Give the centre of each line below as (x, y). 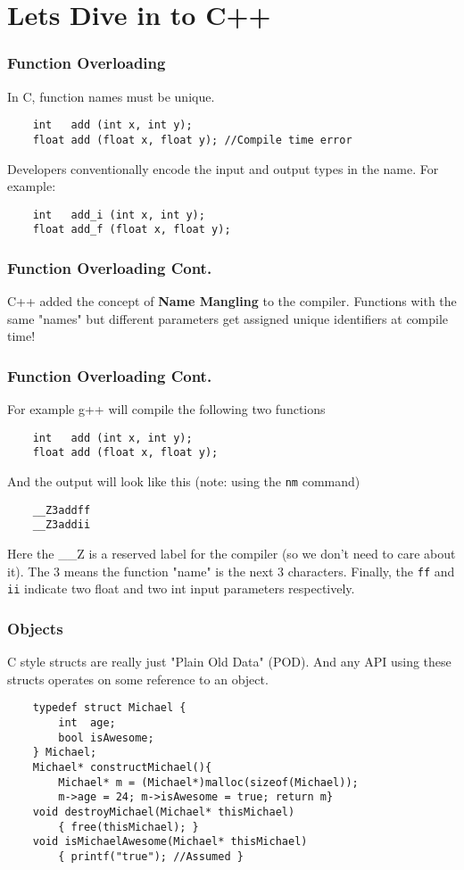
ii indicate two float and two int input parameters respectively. (181, 588)
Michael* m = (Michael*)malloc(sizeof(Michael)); (208, 782)
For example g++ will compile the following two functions (166, 409)
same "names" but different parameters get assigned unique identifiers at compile (228, 318)
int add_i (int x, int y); (119, 215)
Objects (35, 628)
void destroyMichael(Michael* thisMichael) (164, 812)
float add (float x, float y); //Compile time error (192, 140)
